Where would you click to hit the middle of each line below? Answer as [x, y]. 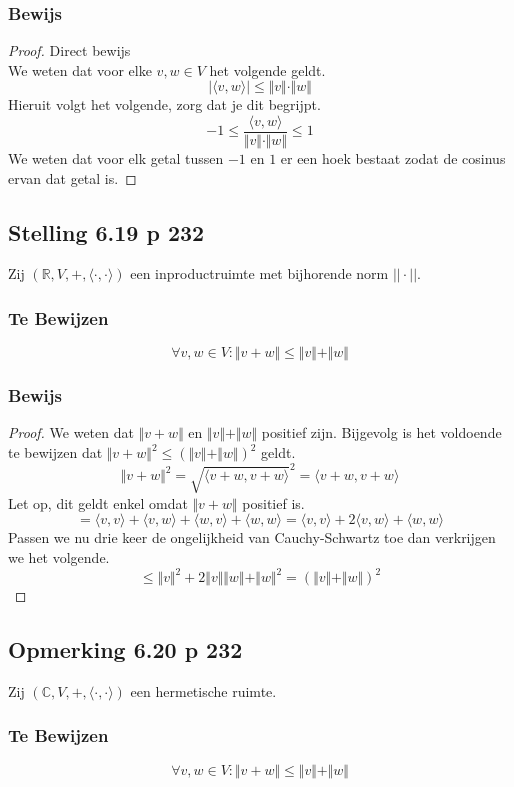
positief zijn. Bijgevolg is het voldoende [381, 432]
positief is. [273, 502]
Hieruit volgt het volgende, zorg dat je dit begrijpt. [164, 104]
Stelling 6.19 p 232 [106, 231]
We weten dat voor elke [80, 69]
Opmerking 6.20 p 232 [125, 648]
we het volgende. [59, 556]
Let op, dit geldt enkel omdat [98, 502]
